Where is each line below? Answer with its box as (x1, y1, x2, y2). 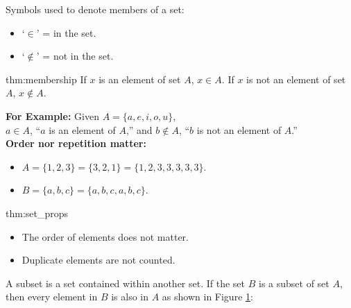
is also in (111, 289, 149, 304)
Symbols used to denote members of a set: (6, 2, 185, 16)
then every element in (6, 289, 98, 304)
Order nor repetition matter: (6, 136, 146, 151)
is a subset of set (258, 275, 329, 290)
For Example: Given (6, 108, 99, 123)
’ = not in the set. (36, 49, 114, 63)
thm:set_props (6, 205, 69, 220)
